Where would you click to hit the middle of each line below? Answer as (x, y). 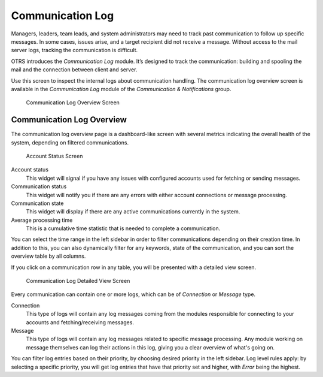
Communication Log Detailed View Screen (78, 281)
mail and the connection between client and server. (74, 70)
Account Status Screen (54, 156)
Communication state (37, 203)
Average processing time (42, 220)
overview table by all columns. (48, 256)
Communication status (39, 186)
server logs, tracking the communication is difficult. (74, 50)
